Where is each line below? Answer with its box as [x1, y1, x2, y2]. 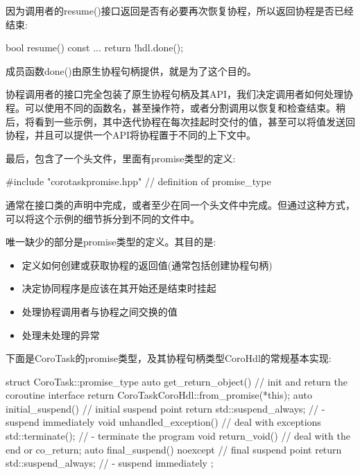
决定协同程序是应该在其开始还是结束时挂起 [22, 281, 216, 295]
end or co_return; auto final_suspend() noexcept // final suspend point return [6, 442, 342, 456]
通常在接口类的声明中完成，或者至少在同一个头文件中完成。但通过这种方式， [6, 197, 355, 211]
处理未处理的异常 [22, 327, 100, 342]
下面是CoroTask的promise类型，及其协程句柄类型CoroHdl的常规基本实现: [6, 351, 332, 365]
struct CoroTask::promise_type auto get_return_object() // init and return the [6, 374, 348, 388]
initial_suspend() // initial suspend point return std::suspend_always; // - [6, 401, 325, 415]
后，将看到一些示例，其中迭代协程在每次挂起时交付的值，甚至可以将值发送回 [6, 114, 355, 128]
